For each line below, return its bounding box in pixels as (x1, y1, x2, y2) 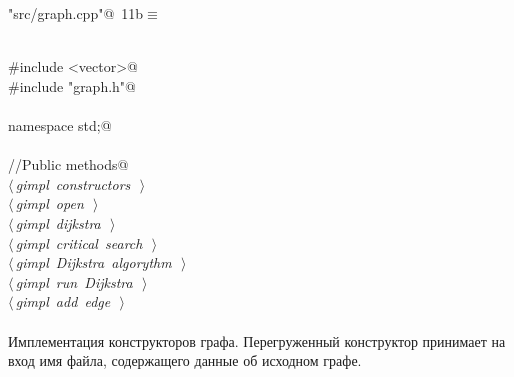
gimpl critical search (15, 232, 143, 253)
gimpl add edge (15, 291, 111, 312)
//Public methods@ (8, 154, 129, 175)
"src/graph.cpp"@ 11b (8, 3, 144, 23)
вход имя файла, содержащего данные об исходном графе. (8, 350, 362, 371)
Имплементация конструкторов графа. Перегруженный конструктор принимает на (8, 330, 506, 351)
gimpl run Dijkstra (15, 271, 133, 292)
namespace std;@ (8, 114, 112, 135)
